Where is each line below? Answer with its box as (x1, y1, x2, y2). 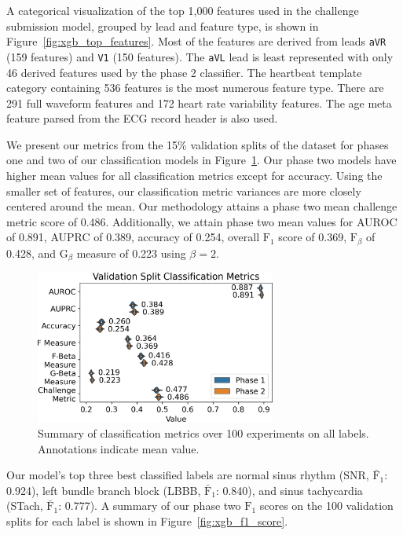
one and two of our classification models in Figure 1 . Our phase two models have (6, 152, 397, 168)
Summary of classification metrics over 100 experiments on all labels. (38, 425, 369, 442)
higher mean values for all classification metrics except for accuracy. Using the (6, 167, 383, 184)
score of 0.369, (278, 229, 347, 245)
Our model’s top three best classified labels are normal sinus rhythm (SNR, (6, 467, 369, 483)
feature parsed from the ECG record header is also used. (6, 110, 278, 126)
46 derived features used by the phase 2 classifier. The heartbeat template (6, 64, 362, 80)
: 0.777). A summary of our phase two (58, 497, 241, 514)
